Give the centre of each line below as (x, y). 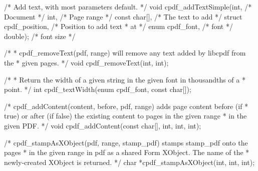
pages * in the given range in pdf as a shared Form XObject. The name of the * (127, 152)
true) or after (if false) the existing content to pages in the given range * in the (125, 116)
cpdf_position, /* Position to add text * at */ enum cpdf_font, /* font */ (118, 26)
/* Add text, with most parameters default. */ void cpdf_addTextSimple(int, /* (128, 6)
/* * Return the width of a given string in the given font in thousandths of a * (125, 79)
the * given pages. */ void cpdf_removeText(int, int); (86, 62)
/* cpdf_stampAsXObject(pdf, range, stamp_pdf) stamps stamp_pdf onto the (126, 142)
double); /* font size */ (40, 36)
